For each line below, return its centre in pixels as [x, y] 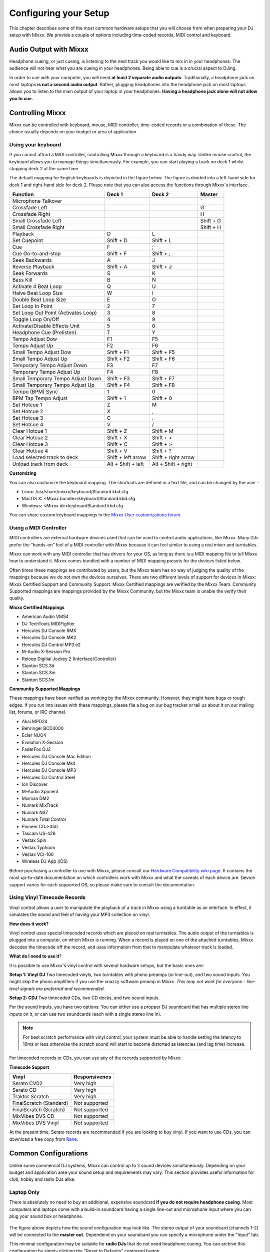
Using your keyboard [35, 144]
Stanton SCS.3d [38, 666]
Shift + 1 [116, 398]
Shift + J [162, 267]
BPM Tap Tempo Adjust [40, 398]
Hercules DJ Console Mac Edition [56, 756]
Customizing [23, 473]
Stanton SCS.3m [39, 673]
